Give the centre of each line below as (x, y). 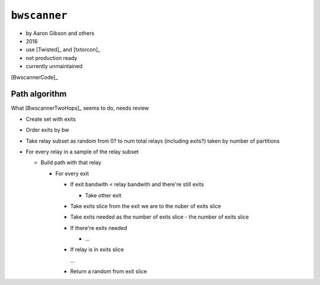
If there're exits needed (99, 228)
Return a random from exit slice (109, 271)
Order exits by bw (47, 130)
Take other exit (103, 195)
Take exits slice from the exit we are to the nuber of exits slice (146, 206)
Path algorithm (39, 94)
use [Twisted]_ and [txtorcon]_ (63, 50)
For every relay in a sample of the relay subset (82, 152)
